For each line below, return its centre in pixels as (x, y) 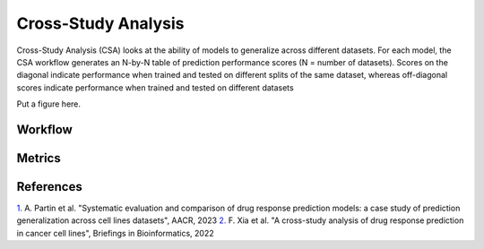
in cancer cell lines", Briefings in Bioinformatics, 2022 (115, 233)
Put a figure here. (48, 104)
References (49, 187)
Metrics (39, 158)
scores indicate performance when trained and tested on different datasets (156, 87)
